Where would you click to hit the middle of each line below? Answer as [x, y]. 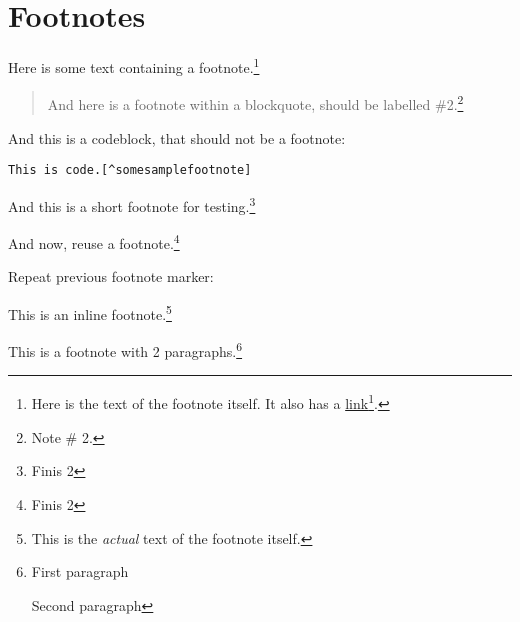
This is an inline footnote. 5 [90, 312]
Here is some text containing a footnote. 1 [134, 65]
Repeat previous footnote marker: [111, 276]
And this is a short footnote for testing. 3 [132, 204]
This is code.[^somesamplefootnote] [130, 170]
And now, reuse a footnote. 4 [94, 241]
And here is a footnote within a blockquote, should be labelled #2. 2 [255, 103]
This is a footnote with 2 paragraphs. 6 [125, 349]
